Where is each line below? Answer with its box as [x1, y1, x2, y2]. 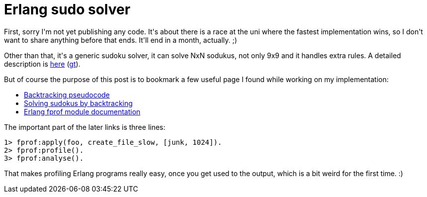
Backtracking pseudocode [24, 90, 110, 99]
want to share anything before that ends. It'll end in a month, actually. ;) [4, 35, 237, 44]
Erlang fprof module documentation [24, 107, 141, 116]
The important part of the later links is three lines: [4, 122, 166, 131]
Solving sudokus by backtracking [24, 98, 133, 107]
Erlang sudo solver [4, 1, 131, 18]
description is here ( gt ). [4, 59, 81, 68]
